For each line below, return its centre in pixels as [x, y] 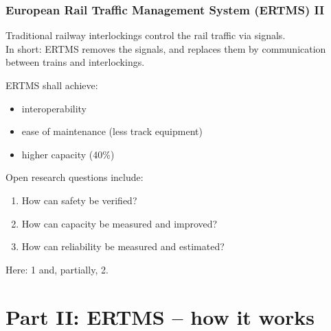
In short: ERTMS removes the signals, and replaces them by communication [166, 48]
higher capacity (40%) [68, 154]
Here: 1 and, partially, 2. [57, 269]
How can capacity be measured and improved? [119, 223]
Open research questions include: [75, 177]
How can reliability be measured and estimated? [123, 246]
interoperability [54, 108]
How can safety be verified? [79, 200]
